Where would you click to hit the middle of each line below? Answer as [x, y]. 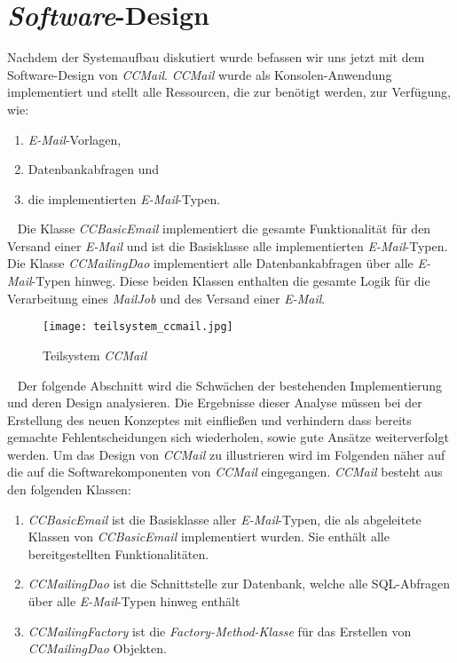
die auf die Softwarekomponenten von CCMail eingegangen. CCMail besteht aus [225, 472]
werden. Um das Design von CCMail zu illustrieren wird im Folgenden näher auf [226, 454]
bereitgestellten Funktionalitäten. [118, 553]
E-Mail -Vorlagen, [75, 139]
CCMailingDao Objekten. [97, 648]
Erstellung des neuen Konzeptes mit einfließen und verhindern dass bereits [209, 419]
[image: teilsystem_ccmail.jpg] [138, 327]
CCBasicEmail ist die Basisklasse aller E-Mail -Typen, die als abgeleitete [225, 519]
